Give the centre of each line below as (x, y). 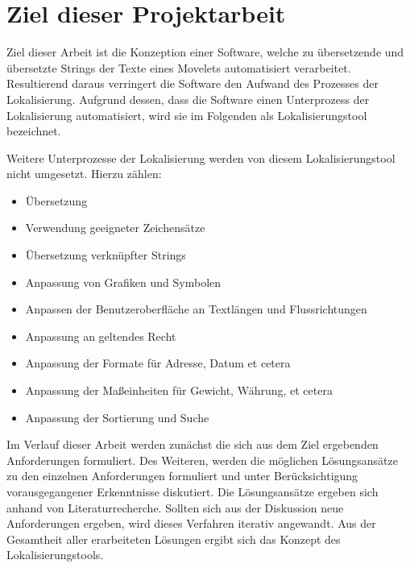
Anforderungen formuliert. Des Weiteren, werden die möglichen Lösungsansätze (202, 460)
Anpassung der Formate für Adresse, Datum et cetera (158, 363)
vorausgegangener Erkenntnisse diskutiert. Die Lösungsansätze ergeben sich (193, 491)
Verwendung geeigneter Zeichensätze (115, 228)
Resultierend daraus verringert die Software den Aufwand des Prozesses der (193, 83)
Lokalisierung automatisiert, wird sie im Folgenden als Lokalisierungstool (187, 115)
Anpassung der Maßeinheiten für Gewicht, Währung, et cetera (179, 390)
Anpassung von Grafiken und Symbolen (123, 282)
